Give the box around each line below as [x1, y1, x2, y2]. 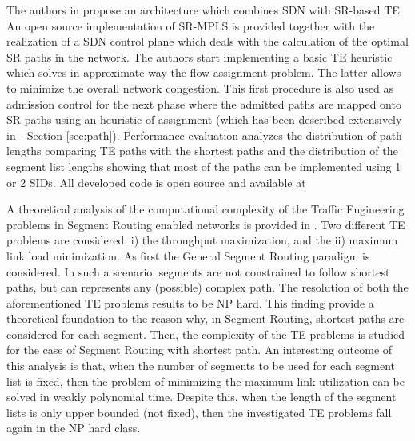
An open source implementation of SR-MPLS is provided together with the [6, 17, 375, 34]
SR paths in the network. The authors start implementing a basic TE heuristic [6, 48, 393, 65]
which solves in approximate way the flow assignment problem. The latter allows [6, 64, 401, 81]
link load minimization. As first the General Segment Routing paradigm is [6, 247, 370, 264]
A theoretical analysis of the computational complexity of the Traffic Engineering [6, 201, 405, 217]
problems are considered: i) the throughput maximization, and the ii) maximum [6, 232, 398, 248]
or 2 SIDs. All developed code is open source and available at [6, 173, 306, 190]
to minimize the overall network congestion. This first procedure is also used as [6, 79, 394, 96]
